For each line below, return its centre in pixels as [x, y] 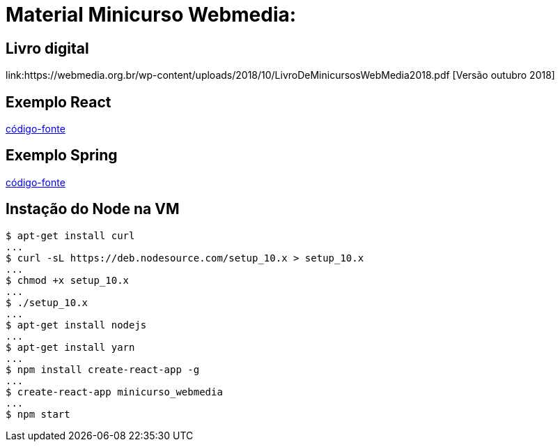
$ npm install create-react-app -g [103, 369]
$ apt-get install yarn [70, 347]
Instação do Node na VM [93, 209]
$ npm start [38, 414]
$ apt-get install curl [70, 235]
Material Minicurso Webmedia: [151, 15]
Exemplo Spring [62, 156]
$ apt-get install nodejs [76, 325]
